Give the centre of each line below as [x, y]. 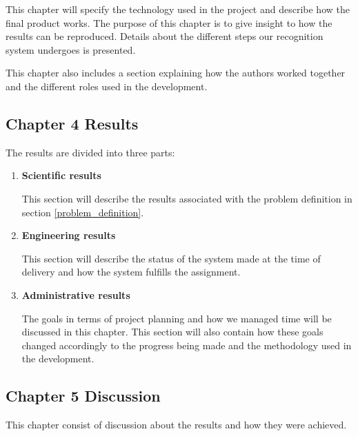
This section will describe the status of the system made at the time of [171, 258]
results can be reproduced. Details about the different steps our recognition [165, 36]
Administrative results [76, 294]
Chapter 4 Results [72, 123]
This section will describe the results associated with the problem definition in [187, 198]
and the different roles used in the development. [107, 86]
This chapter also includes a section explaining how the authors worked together [176, 73]
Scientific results [61, 175]
